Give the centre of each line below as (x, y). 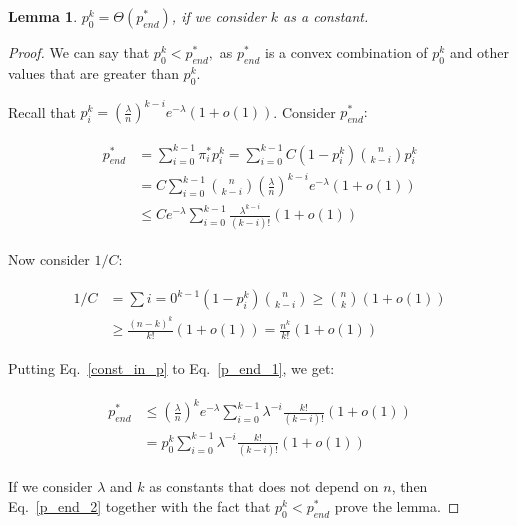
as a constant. (326, 16)
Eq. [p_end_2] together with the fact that (139, 505)
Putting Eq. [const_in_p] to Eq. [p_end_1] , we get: (171, 368)
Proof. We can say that (79, 52)
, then (409, 486)
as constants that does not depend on (264, 486)
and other (479, 52)
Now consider (49, 258)
